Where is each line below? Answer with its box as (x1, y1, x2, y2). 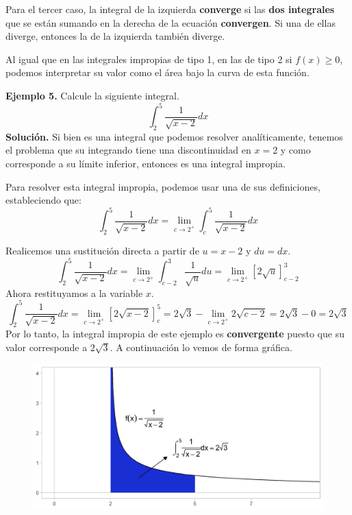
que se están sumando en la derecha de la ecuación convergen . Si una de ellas (5, 15, 336, 29)
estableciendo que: (5, 193, 81, 207)
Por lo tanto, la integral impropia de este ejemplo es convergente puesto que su (5, 326, 344, 341)
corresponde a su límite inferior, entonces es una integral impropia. (5, 156, 286, 171)
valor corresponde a (5, 340, 88, 355)
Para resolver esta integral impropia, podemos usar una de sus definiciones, (5, 179, 320, 193)
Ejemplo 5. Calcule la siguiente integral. (5, 88, 179, 102)
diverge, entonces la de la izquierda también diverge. (5, 29, 225, 43)
